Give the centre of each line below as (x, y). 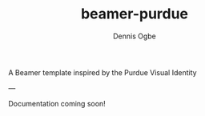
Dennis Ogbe (135, 36)
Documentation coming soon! (57, 103)
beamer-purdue (135, 14)
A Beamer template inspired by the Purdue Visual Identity (103, 72)
